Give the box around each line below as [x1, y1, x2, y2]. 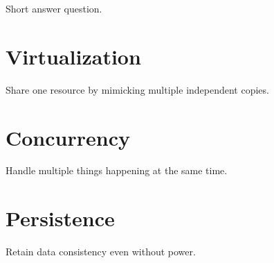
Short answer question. [6, 1, 102, 15]
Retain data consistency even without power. [6, 244, 196, 259]
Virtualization [6, 42, 141, 70]
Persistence [6, 204, 115, 232]
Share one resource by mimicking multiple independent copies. [6, 82, 269, 96]
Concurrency [6, 123, 130, 151]
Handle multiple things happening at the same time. [6, 163, 228, 178]
